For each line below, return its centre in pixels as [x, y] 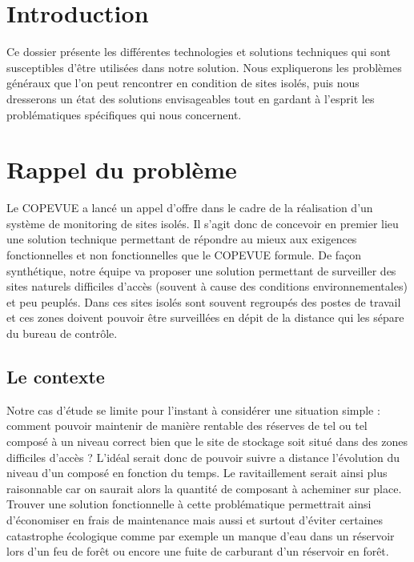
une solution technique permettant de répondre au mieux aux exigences [182, 239]
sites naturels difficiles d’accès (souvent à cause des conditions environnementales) [207, 286]
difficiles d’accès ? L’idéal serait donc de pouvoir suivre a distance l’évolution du [203, 457]
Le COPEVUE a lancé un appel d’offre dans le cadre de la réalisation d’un [190, 208]
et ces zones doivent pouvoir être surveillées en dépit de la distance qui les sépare [205, 317]
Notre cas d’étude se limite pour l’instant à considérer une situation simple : [193, 409]
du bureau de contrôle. [62, 333]
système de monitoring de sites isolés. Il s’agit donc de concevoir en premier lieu [203, 223]
